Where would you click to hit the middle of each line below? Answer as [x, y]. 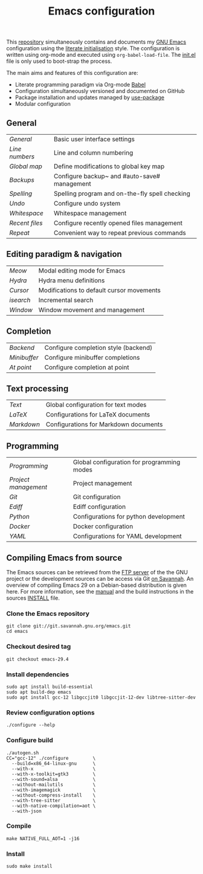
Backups [22, 180]
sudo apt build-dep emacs [39, 692]
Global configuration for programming [127, 462]
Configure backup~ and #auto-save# [107, 176]
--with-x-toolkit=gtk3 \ [54, 774]
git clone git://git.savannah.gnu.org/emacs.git [69, 626]
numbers [22, 157]
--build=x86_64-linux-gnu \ [54, 763]
